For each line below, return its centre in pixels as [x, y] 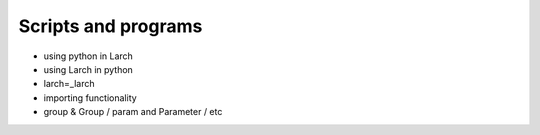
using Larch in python [88, 69]
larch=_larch [69, 84]
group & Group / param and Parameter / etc [133, 112]
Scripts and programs [110, 26]
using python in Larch [88, 56]
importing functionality [90, 97]
